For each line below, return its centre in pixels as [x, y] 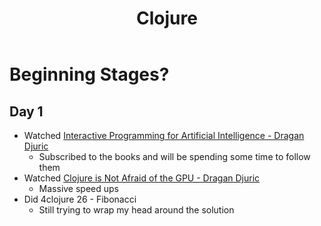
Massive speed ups [79, 188]
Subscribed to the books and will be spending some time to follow [174, 156]
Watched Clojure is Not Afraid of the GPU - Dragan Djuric [142, 178]
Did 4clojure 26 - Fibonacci [80, 199]
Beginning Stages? [89, 74]
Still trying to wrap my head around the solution [136, 210]
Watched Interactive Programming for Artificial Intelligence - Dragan [164, 135]
